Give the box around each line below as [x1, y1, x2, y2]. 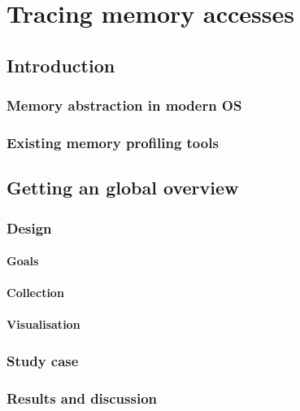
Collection [7, 284, 64, 301]
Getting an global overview [7, 175, 239, 200]
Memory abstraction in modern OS [7, 95, 242, 116]
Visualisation [7, 316, 80, 333]
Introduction [7, 52, 115, 77]
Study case [7, 350, 79, 370]
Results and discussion [7, 387, 158, 408]
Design [7, 217, 52, 238]
